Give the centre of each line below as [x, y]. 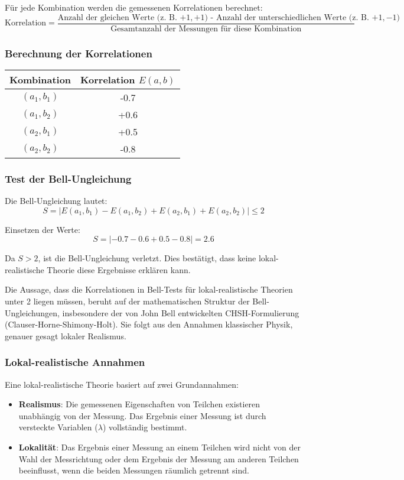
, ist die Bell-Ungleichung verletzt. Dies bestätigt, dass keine [147, 258]
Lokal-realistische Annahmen [75, 362]
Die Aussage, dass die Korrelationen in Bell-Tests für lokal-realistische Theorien [149, 289]
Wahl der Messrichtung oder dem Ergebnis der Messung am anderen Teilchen [159, 458]
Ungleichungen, [32, 312]
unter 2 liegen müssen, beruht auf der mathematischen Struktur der [127, 301]
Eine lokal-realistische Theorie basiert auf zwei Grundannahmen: [122, 384]
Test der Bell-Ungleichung [68, 178]
